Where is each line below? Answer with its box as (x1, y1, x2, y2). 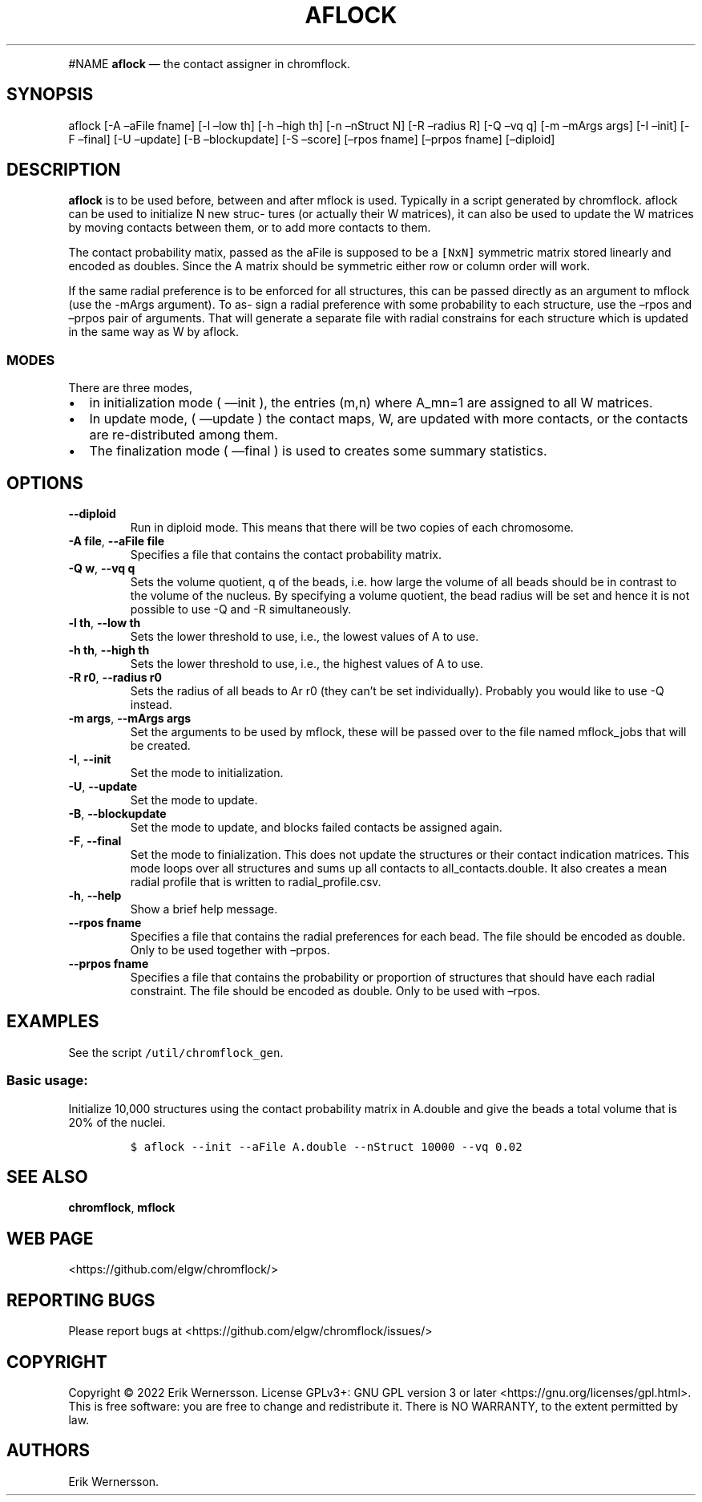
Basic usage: (6, 1072, 88, 1089)
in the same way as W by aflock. (68, 325, 240, 339)
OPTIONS (6, 472, 83, 493)
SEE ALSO (6, 1167, 88, 1188)
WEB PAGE (6, 1228, 94, 1249)
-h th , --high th (68, 643, 150, 658)
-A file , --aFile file (68, 534, 165, 549)
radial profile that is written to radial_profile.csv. (130, 875, 381, 889)
